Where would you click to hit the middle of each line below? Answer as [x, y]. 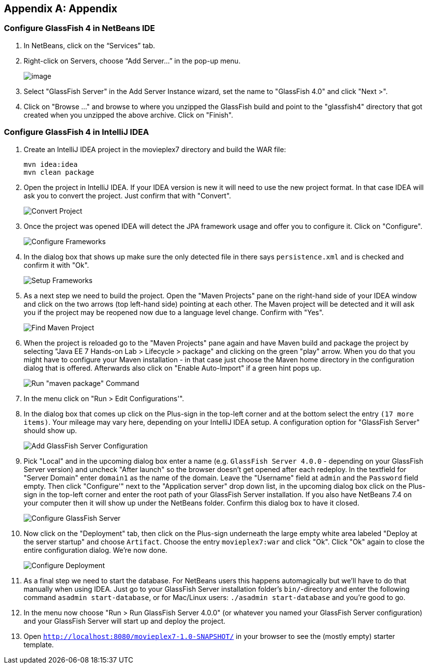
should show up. [50, 430]
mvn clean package [59, 172]
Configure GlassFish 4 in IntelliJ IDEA [77, 132]
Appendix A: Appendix [61, 9]
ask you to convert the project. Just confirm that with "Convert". [127, 195]
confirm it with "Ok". [56, 265]
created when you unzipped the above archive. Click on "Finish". [128, 115]
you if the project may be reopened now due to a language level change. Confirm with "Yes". [174, 312]
